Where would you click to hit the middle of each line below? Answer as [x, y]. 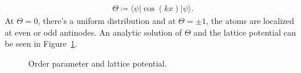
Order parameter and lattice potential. [98, 63]
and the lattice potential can [245, 32]
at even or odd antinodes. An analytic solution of [93, 32]
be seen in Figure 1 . [41, 44]
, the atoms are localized [250, 21]
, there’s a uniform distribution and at [107, 21]
